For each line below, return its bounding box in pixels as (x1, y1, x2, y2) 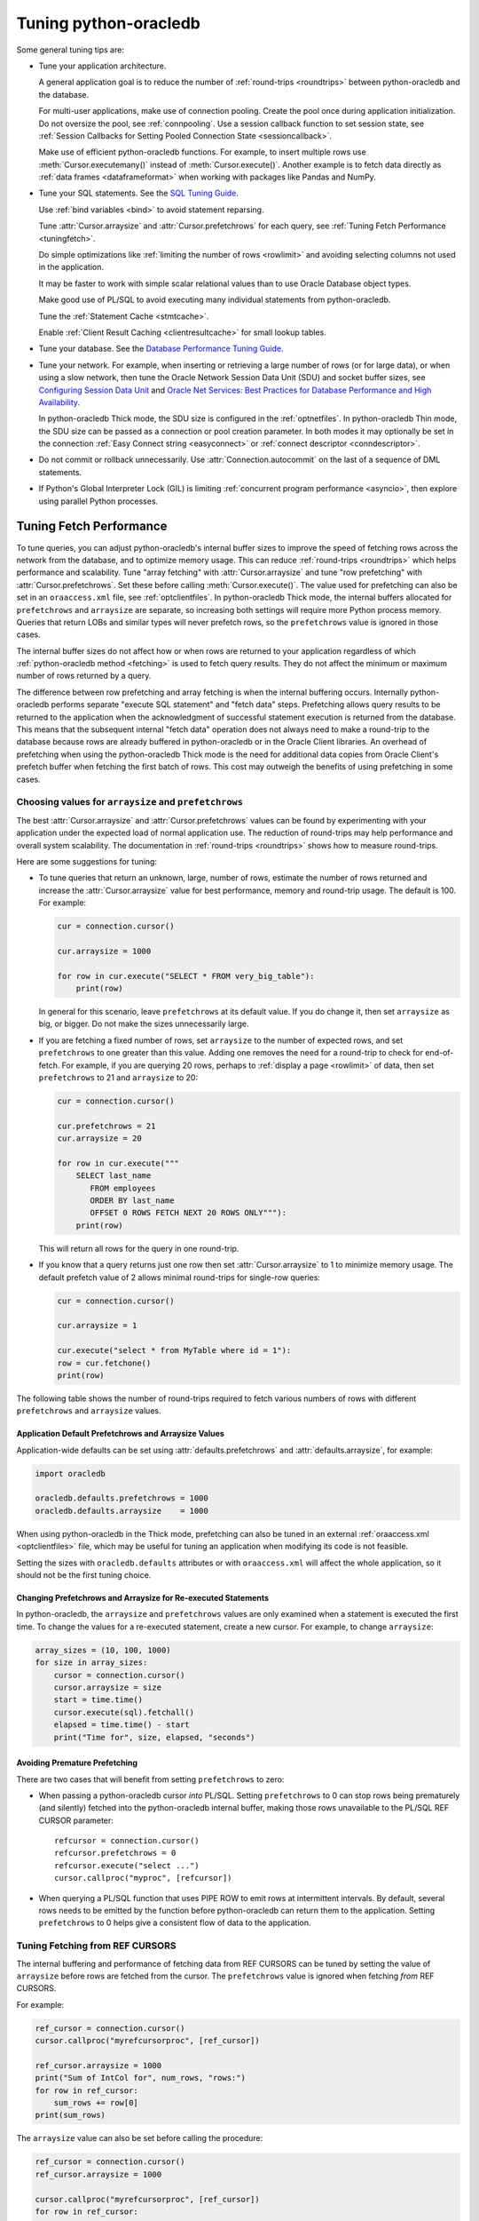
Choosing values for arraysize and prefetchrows (16, 796, 244, 808)
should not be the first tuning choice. (16, 1570, 152, 1580)
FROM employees (90, 1182, 156, 1193)
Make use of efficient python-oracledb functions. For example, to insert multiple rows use (38, 147, 367, 157)
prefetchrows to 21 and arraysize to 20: (38, 1071, 199, 1083)
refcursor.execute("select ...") (54, 1860, 200, 1870)
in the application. (38, 262, 105, 273)
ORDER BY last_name (90, 1196, 175, 1206)
